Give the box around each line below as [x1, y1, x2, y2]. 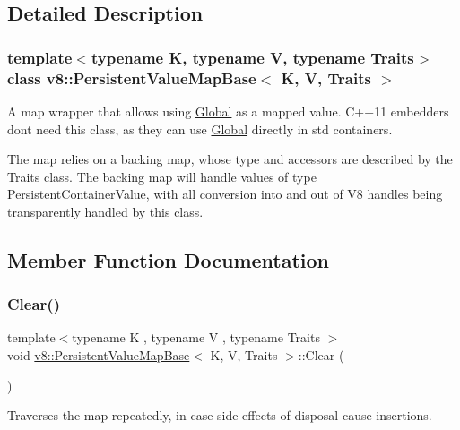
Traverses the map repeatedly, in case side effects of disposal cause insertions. [7, 406, 432, 425]
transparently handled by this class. [7, 202, 204, 220]
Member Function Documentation [7, 245, 330, 273]
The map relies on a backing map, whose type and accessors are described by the [7, 150, 453, 168]
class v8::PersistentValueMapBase [7, 66, 256, 89]
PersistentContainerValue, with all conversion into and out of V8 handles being [7, 185, 443, 203]
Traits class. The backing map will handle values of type [7, 167, 317, 185]
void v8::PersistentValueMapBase [7, 346, 190, 365]
